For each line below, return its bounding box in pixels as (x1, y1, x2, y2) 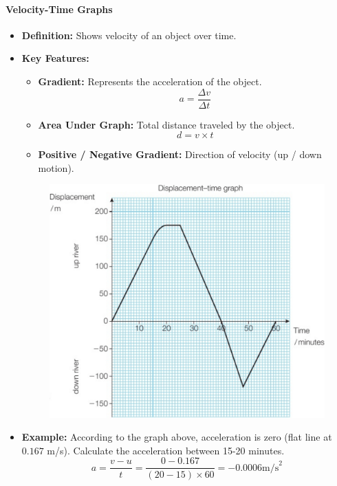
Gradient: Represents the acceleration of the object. (38, 74, 262, 88)
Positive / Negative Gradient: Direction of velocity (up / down (38, 147, 322, 162)
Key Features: (21, 51, 89, 65)
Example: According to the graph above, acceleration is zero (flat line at (21, 430, 332, 444)
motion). (38, 160, 74, 175)
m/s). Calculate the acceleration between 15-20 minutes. (47, 443, 285, 457)
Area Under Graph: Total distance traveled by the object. (38, 117, 295, 131)
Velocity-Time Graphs (6, 1, 113, 16)
